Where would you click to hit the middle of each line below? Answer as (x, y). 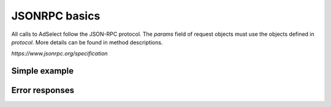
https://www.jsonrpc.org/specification (59, 53)
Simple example (43, 71)
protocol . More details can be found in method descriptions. (87, 42)
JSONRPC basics (56, 16)
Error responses (43, 90)
